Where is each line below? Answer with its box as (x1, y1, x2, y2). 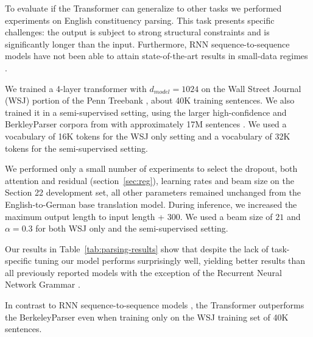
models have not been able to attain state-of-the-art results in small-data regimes (5, 49, 308, 62)
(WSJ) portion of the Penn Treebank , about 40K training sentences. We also (5, 94, 295, 107)
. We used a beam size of (180, 210, 273, 222)
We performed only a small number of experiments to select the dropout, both (5, 162, 298, 175)
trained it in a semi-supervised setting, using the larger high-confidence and (5, 105, 287, 118)
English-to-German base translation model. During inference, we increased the (5, 197, 297, 210)
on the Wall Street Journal (201, 82, 301, 94)
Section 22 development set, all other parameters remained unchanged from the (5, 186, 301, 199)
